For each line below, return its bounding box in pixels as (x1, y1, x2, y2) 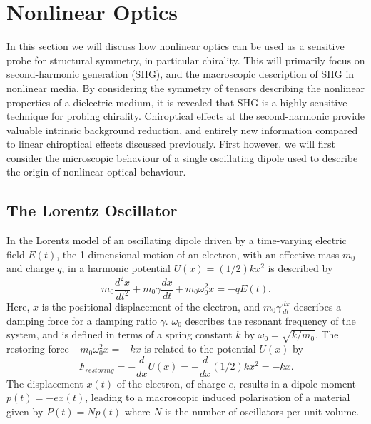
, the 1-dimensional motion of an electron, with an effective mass (56, 246, 340, 261)
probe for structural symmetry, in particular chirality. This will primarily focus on (6, 52, 365, 67)
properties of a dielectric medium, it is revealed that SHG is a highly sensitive (6, 94, 347, 109)
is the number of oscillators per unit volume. (165, 403, 360, 418)
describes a (293, 298, 342, 313)
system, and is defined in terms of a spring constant (6, 327, 233, 342)
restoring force (6, 341, 69, 356)
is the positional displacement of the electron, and (41, 298, 260, 313)
